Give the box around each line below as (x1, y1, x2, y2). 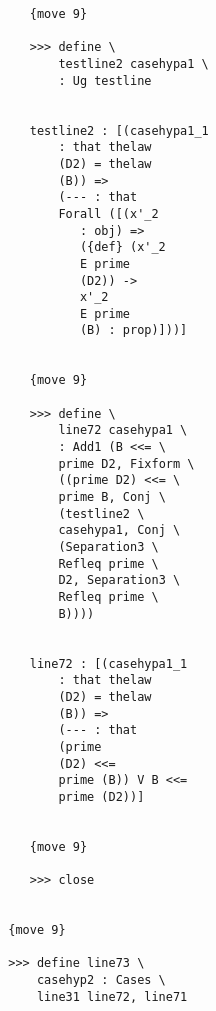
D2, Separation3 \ (58, 573, 181, 588)
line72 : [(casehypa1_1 (29, 656, 188, 671)
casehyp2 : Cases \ (36, 973, 166, 988)
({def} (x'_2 (79, 240, 166, 255)
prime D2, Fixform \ (58, 456, 195, 471)
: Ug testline (58, 73, 152, 88)
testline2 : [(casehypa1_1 (29, 123, 209, 138)
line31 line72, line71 (36, 989, 188, 1004)
